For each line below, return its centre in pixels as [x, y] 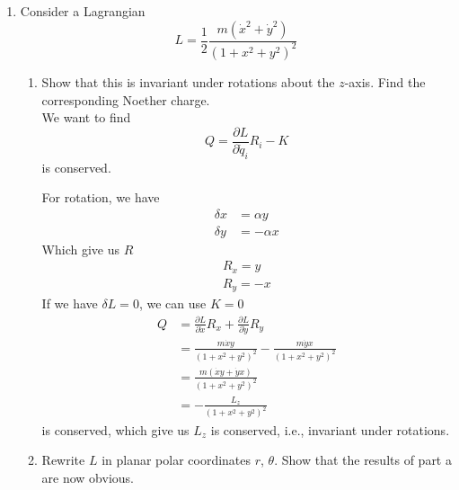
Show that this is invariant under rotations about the [188, 81]
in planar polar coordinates [177, 460]
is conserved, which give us [115, 429]
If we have [70, 303]
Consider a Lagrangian [83, 11]
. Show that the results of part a [363, 460]
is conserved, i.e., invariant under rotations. [330, 429]
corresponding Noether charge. [126, 99]
